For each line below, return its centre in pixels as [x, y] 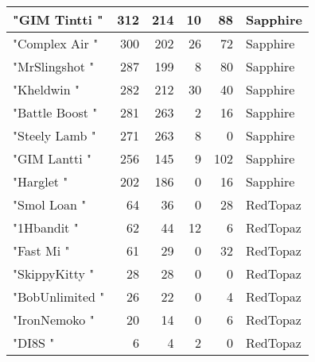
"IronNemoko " [54, 320]
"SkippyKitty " [54, 273]
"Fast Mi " [41, 250]
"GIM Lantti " [52, 158]
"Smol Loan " [50, 204]
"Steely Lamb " [54, 135]
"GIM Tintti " [58, 19]
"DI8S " [34, 343]
